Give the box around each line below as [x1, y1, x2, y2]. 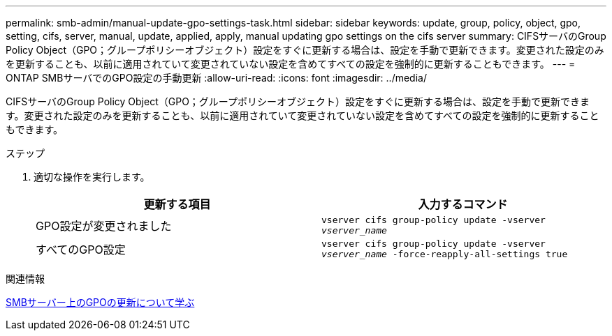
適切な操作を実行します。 [34, 171, 150, 183]
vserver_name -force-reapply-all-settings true [321, 249, 568, 259]
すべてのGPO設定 [36, 243, 126, 257]
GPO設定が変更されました [36, 219, 172, 233]
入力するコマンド [418, 197, 508, 211]
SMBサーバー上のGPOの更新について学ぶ [6, 296, 195, 308]
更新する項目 [143, 197, 211, 211]
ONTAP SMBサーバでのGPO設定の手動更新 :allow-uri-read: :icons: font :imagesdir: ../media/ [6, 72, 427, 84]
